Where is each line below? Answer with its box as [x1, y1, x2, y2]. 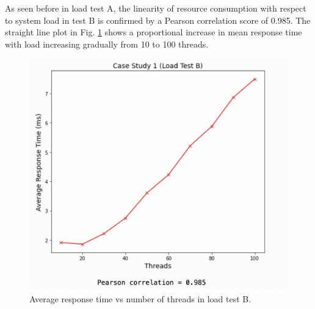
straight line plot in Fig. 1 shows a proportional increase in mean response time [5, 26, 302, 38]
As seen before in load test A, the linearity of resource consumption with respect [5, 2, 306, 14]
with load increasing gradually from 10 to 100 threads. [5, 37, 209, 50]
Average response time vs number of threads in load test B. [29, 292, 252, 305]
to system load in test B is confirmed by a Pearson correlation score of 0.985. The [5, 13, 311, 26]
